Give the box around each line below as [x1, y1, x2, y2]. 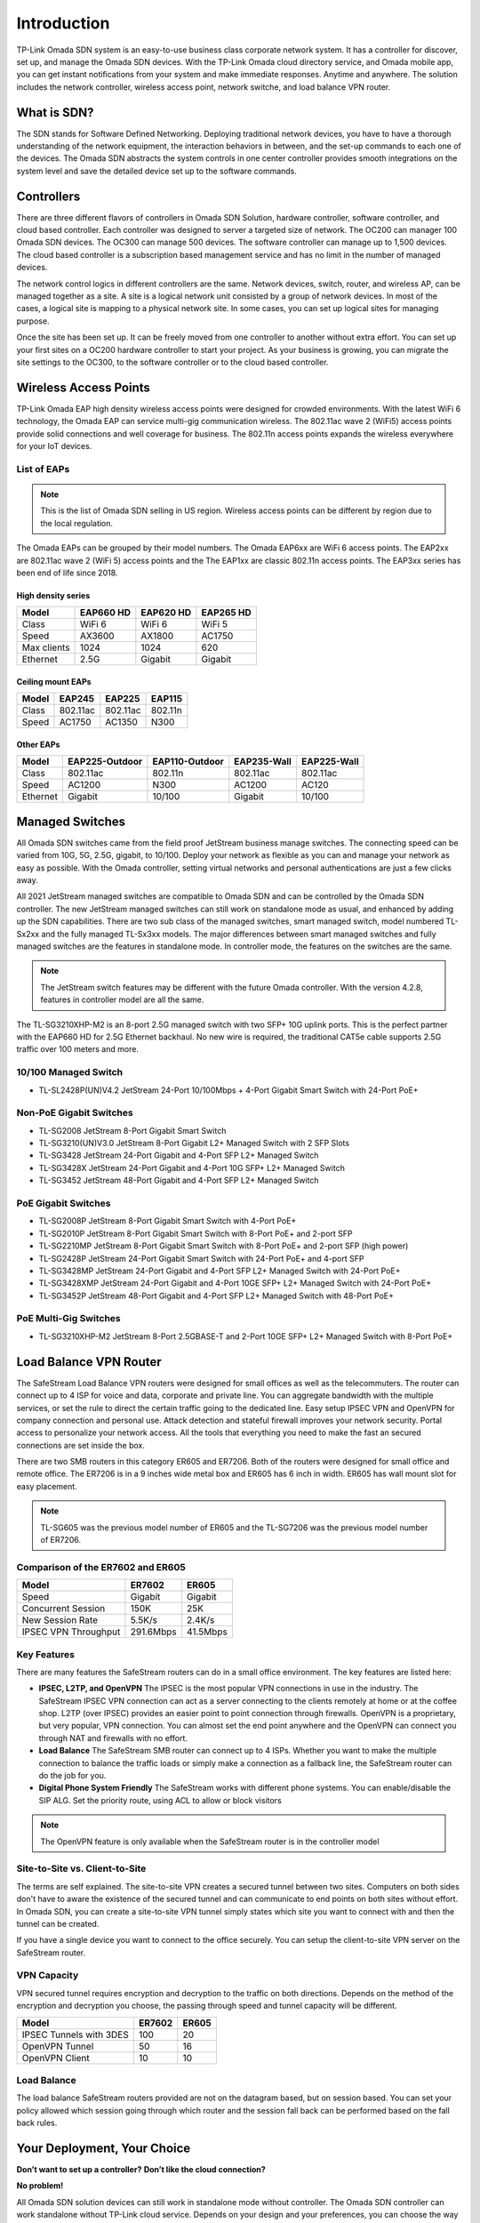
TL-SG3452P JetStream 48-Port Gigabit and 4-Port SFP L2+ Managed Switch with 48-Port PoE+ [38, 1290, 395, 1301]
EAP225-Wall [300, 756, 359, 768]
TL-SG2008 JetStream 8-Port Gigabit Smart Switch [38, 1125, 227, 1136]
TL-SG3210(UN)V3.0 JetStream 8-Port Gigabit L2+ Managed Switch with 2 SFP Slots [38, 1138, 350, 1149]
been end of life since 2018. [16, 567, 118, 578]
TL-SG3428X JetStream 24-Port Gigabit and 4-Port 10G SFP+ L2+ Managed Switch [38, 1162, 346, 1173]
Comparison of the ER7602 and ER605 [16, 1561, 186, 1573]
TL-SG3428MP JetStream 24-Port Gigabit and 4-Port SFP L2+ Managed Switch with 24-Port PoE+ [38, 1265, 401, 1276]
